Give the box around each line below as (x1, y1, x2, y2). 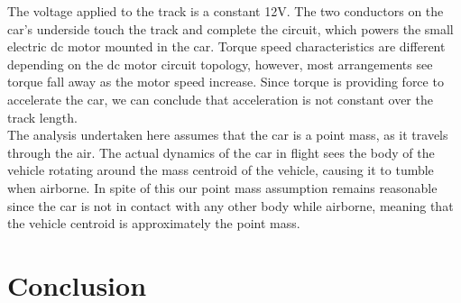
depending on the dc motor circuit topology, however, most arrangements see (7, 54, 433, 73)
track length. (7, 107, 78, 126)
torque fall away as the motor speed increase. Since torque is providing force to (7, 72, 444, 91)
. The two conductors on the (286, 2, 444, 20)
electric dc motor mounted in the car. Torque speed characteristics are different (7, 37, 446, 56)
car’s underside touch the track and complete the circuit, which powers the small (7, 19, 454, 38)
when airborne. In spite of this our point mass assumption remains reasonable (7, 178, 438, 197)
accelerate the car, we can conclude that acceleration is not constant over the (7, 89, 433, 108)
